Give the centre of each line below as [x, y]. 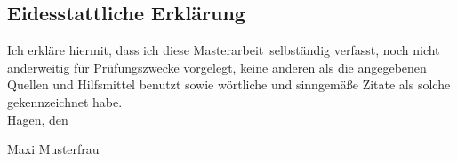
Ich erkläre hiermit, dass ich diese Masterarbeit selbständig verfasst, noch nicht [224, 50]
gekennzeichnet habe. [65, 101]
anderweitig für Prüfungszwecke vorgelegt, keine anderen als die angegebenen [217, 67]
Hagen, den [38, 119]
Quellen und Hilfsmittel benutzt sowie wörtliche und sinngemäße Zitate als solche [229, 84]
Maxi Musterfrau [53, 149]
